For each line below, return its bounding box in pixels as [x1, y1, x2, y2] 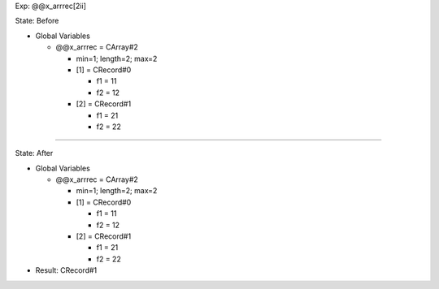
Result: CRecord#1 [35, 265, 98, 275]
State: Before [15, 16, 59, 26]
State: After [15, 149, 54, 158]
